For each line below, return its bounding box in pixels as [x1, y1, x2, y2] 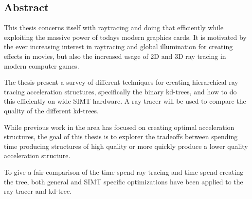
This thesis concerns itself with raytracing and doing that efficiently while [4, 22, 224, 33]
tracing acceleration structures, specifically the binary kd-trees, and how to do [4, 86, 237, 96]
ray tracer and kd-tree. [4, 186, 72, 196]
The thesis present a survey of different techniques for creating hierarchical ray [4, 77, 238, 87]
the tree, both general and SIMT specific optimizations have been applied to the [4, 176, 243, 186]
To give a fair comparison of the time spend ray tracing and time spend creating [4, 166, 244, 177]
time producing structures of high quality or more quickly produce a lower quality [4, 141, 248, 151]
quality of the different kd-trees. [4, 105, 99, 115]
